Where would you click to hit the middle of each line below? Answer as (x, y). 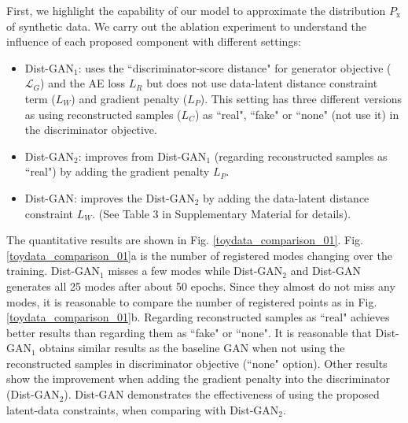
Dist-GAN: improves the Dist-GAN (110, 197)
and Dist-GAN (326, 271)
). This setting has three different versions (301, 98)
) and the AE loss (83, 83)
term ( (40, 98)
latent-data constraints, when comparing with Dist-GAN (143, 409)
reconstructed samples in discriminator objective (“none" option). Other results (197, 363)
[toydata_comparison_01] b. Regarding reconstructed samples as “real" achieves (198, 317)
